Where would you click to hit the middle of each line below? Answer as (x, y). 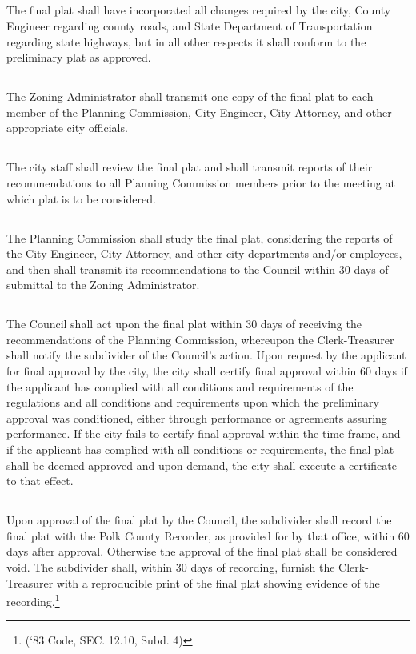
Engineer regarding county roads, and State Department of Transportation (190, 25)
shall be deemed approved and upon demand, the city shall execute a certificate (202, 465)
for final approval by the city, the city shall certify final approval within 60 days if (207, 371)
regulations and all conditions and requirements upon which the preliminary (193, 402)
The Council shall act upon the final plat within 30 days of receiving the (184, 324)
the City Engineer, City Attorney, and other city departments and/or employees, (204, 253)
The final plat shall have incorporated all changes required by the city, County (199, 10)
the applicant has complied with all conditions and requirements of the (180, 386)
